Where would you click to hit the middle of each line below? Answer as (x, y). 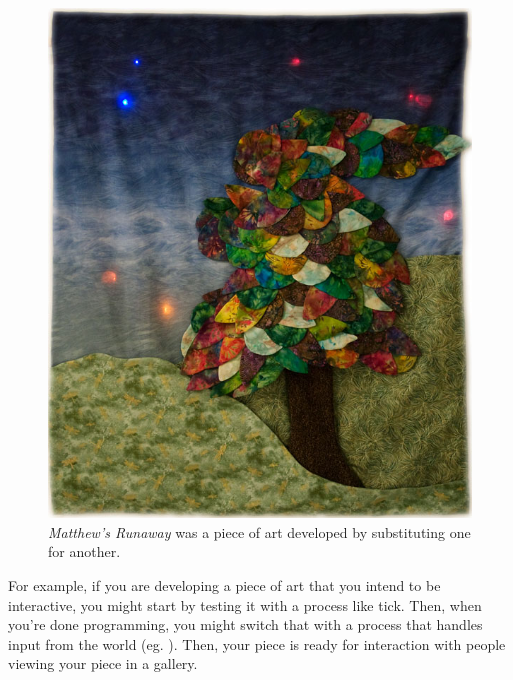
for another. (84, 551)
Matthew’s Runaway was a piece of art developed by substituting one (259, 531)
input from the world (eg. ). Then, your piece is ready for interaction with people (257, 643)
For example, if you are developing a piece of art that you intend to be (224, 584)
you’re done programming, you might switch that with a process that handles (245, 624)
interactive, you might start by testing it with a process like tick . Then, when (245, 604)
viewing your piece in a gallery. (103, 663)
